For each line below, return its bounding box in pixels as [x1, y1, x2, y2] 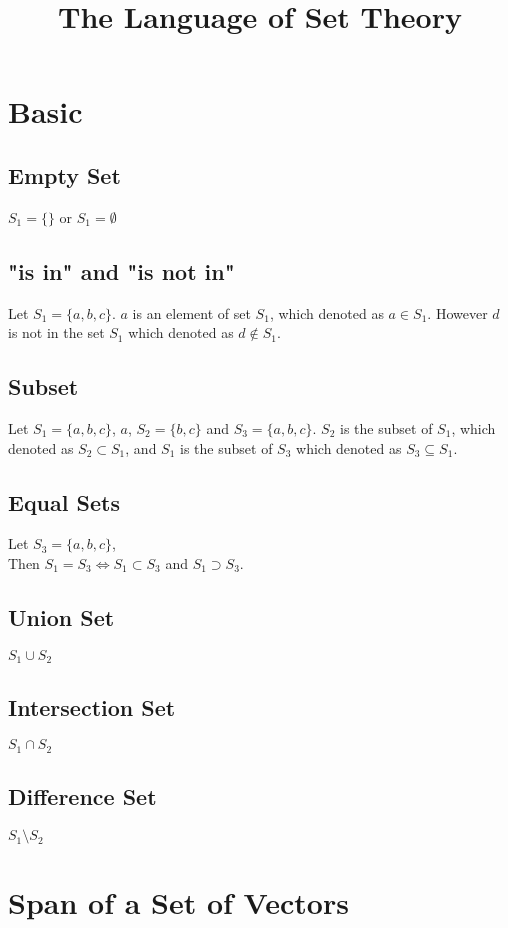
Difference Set [8, 781, 157, 812]
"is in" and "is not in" [8, 255, 235, 286]
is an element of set [132, 302, 251, 323]
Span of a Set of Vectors [8, 882, 349, 923]
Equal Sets [8, 486, 120, 517]
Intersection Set [8, 691, 176, 722]
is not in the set [8, 322, 105, 343]
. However [427, 302, 488, 323]
